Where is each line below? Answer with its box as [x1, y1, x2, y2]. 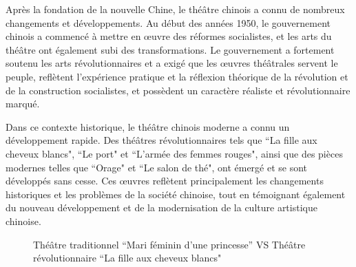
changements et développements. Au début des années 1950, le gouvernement [6, 15, 331, 30]
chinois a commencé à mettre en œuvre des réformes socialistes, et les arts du [6, 29, 332, 43]
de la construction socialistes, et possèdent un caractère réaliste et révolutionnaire [6, 83, 350, 97]
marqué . [6, 96, 40, 111]
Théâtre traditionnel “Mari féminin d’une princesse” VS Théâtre [33, 237, 306, 251]
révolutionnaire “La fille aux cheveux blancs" [33, 250, 222, 265]
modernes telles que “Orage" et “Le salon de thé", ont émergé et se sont [6, 160, 308, 174]
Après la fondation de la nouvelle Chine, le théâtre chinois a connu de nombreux [6, 2, 345, 16]
